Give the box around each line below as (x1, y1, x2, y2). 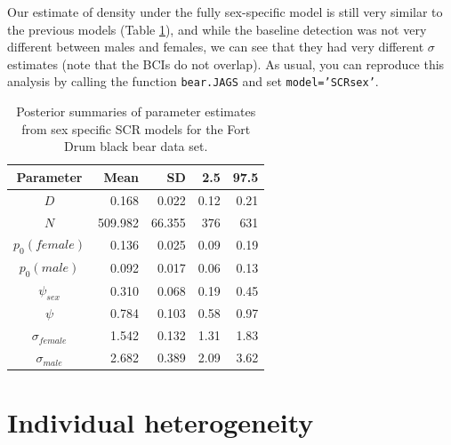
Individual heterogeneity (7, 404, 314, 441)
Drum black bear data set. (64, 137, 208, 155)
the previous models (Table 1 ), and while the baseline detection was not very (7, 20, 427, 38)
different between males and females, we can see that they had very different (7, 37, 424, 56)
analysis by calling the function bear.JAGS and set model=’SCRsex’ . (7, 72, 379, 91)
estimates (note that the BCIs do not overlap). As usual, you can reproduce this (7, 54, 445, 73)
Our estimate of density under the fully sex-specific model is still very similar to (7, 3, 443, 20)
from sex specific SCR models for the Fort (21, 119, 251, 138)
